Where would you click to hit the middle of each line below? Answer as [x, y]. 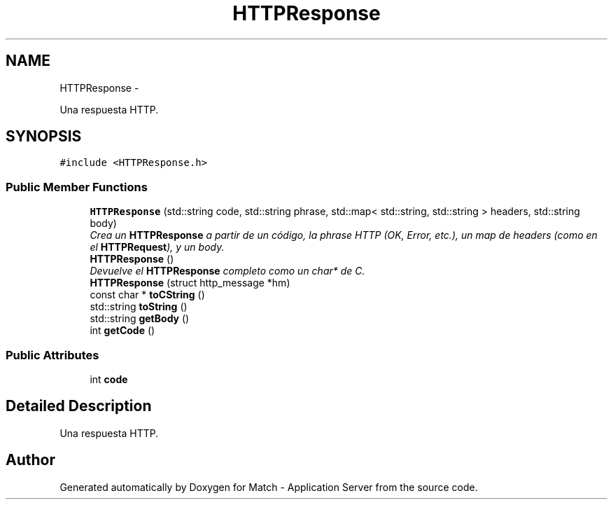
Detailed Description [79, 406]
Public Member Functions [77, 187]
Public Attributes [52, 355]
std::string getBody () [140, 319]
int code [109, 379]
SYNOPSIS [44, 137]
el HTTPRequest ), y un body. [157, 247]
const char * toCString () [147, 295]
